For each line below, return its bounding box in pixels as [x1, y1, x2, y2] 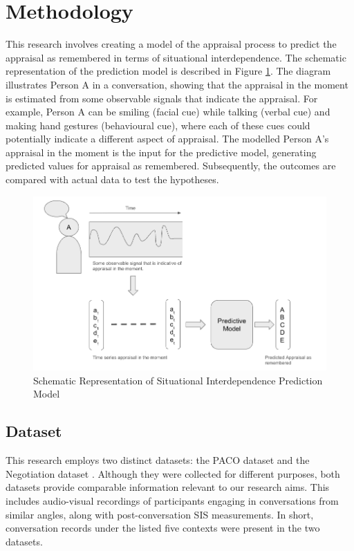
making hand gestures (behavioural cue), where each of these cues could [6, 118, 310, 132]
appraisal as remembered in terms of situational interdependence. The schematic [6, 50, 346, 64]
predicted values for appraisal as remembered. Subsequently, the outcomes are [6, 158, 336, 173]
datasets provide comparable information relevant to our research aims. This [6, 480, 330, 494]
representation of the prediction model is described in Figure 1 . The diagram [6, 64, 331, 78]
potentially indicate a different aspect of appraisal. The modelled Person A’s [6, 131, 329, 146]
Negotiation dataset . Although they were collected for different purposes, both [6, 466, 340, 480]
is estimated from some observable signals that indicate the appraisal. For [6, 91, 318, 105]
